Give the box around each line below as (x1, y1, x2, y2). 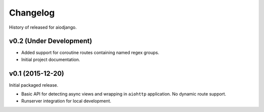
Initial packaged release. (9, 82, 59, 88)
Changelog (9, 7, 55, 18)
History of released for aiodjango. (9, 24, 77, 30)
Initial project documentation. (21, 56, 80, 62)
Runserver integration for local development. (21, 98, 111, 104)
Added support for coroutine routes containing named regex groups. (21, 50, 159, 56)
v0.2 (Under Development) (9, 37, 92, 45)
